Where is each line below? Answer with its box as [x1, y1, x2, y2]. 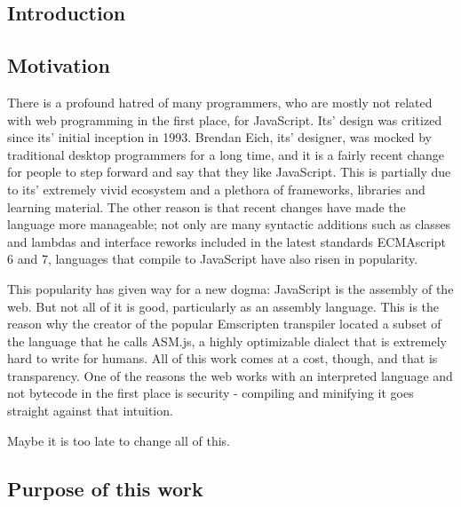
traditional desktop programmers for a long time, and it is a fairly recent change [7, 145, 445, 163]
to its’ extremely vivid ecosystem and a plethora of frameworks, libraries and [7, 179, 425, 198]
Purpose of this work [7, 474, 203, 502]
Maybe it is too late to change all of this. [7, 431, 230, 449]
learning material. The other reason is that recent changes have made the [7, 197, 406, 216]
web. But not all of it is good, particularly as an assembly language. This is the [7, 297, 440, 315]
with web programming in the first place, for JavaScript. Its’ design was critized [7, 110, 442, 129]
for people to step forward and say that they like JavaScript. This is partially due [7, 162, 451, 181]
